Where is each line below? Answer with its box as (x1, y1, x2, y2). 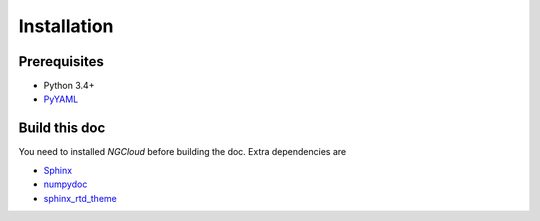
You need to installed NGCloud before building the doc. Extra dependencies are (18, 146, 347, 158)
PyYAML (43, 93, 79, 105)
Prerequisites (18, 53, 104, 70)
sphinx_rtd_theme (43, 192, 117, 204)
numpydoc (43, 178, 88, 190)
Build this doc (18, 120, 106, 137)
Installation (18, 15, 114, 37)
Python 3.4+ (43, 80, 95, 92)
